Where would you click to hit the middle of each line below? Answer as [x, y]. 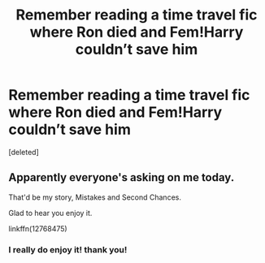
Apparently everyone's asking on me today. [122, 177]
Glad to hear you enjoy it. [50, 213]
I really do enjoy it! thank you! [68, 249]
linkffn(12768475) [38, 228]
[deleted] [24, 152]
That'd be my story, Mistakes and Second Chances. [95, 197]
